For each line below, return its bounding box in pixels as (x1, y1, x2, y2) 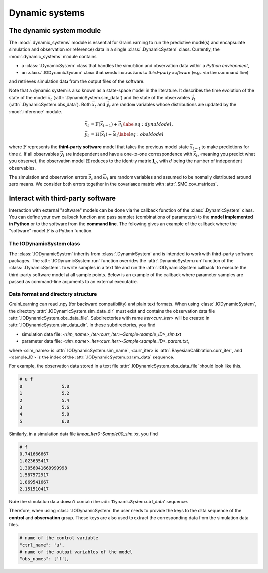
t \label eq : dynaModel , (121, 121, 173, 128)
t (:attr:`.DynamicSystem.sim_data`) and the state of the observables (50, 94, 190, 102)
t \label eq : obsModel (116, 131, 164, 138)
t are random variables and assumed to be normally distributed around (107, 174, 251, 181)
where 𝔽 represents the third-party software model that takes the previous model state (9, 144, 189, 150)
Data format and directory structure (9, 290, 97, 297)
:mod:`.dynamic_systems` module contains (9, 53, 97, 59)
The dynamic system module (9, 26, 101, 35)
